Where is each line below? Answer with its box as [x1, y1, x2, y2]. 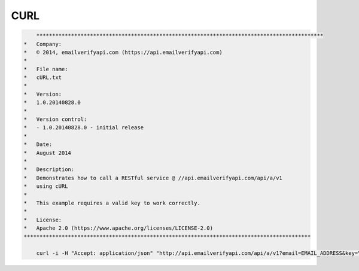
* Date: [23, 141, 53, 148]
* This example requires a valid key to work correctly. [23, 199, 200, 206]
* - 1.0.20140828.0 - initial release [23, 124, 144, 131]
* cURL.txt [23, 74, 62, 81]
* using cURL [23, 183, 68, 190]
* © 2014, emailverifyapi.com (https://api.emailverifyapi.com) [23, 48, 223, 56]
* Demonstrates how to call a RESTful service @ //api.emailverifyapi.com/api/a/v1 [23, 174, 282, 181]
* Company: [23, 41, 62, 47]
